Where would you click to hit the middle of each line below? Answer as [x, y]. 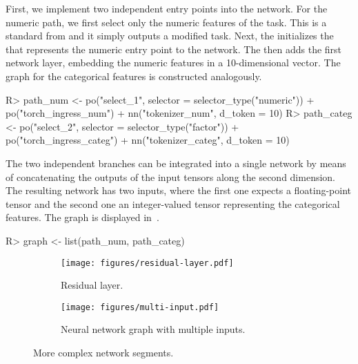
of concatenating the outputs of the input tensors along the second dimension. [171, 176]
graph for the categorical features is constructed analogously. [134, 76]
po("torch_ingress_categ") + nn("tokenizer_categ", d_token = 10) [148, 140]
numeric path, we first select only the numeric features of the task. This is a [166, 22]
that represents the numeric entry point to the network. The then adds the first [174, 49]
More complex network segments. [103, 352]
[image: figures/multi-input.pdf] [140, 307]
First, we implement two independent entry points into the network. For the [167, 8]
